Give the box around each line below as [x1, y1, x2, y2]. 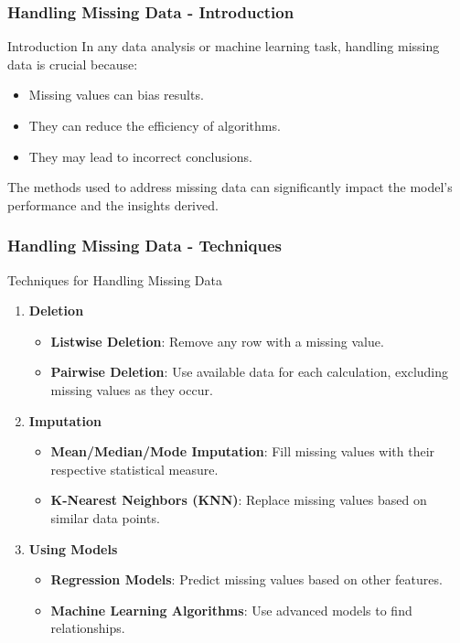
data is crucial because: [7, 54, 138, 73]
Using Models [28, 539, 118, 558]
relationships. [50, 618, 125, 638]
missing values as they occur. [50, 380, 213, 399]
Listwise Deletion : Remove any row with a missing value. [50, 331, 384, 350]
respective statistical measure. [50, 459, 219, 478]
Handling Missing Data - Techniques [7, 234, 282, 257]
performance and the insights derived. [7, 195, 219, 214]
